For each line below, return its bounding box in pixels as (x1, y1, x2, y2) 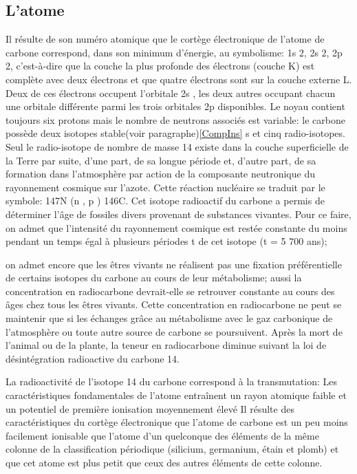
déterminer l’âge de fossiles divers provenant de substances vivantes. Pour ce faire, (6, 206, 351, 221)
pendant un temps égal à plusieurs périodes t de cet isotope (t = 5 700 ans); (6, 234, 327, 248)
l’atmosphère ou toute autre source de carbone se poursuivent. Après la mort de (6, 324, 343, 338)
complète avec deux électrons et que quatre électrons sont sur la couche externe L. (6, 72, 352, 86)
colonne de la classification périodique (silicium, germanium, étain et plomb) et (6, 442, 339, 456)
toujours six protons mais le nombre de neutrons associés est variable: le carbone (6, 112, 346, 127)
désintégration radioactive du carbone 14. (6, 351, 180, 365)
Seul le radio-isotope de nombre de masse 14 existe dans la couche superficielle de (6, 139, 349, 153)
